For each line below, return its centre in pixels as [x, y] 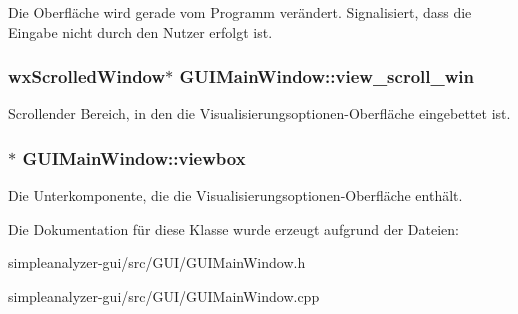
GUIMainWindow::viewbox [134, 157]
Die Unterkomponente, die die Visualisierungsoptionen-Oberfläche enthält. [235, 195]
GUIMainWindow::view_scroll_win [326, 76]
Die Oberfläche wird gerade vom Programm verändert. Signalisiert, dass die [240, 12]
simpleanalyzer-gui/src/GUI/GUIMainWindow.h [157, 262]
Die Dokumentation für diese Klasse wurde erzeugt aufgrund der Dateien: [233, 228]
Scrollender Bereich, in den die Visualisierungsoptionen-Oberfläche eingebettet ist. [259, 113]
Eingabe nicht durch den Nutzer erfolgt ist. [140, 31]
